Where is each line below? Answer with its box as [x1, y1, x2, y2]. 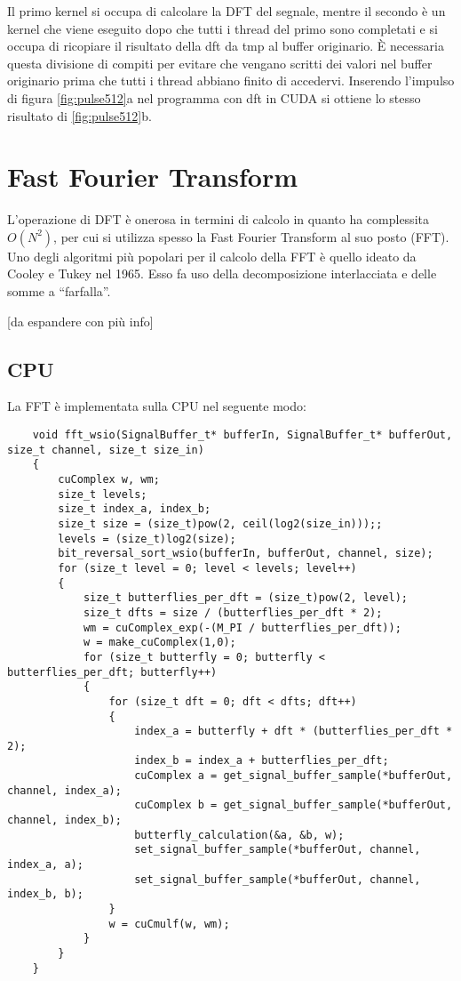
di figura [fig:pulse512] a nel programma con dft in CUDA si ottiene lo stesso [7, 88, 421, 107]
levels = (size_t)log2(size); [58, 532, 236, 545]
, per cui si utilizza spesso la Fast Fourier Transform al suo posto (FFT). [53, 227, 449, 245]
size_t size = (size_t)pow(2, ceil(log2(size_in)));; [58, 517, 383, 530]
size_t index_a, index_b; [58, 503, 211, 516]
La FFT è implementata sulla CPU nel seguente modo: [7, 397, 306, 415]
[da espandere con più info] [7, 311, 154, 330]
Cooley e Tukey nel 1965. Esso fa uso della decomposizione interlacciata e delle [7, 264, 437, 283]
